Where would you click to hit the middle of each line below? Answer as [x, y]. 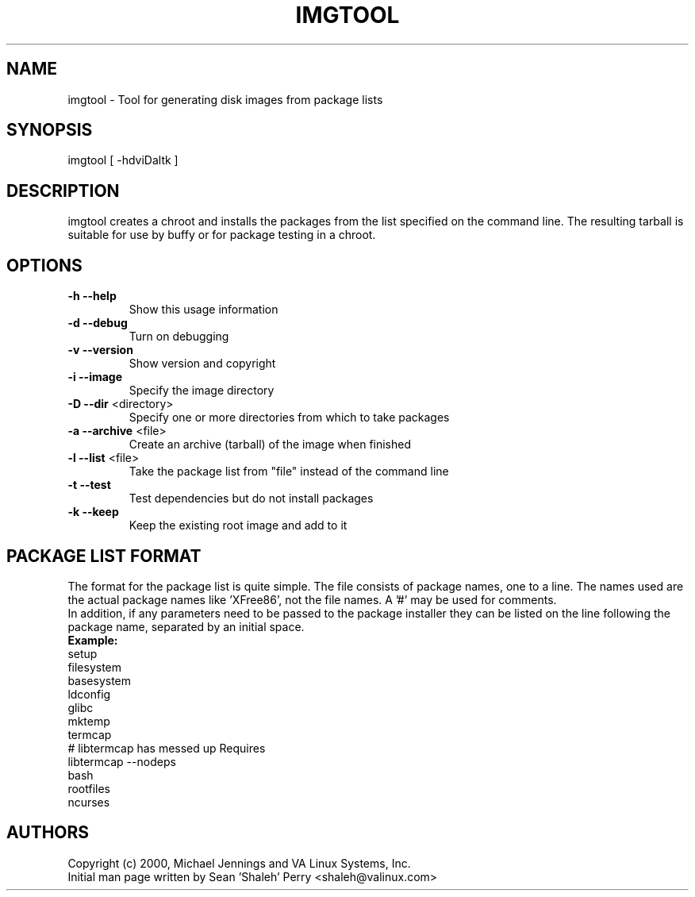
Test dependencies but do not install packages [251, 499]
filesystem [95, 667]
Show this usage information [204, 310]
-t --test [89, 485]
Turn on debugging [179, 337]
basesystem [100, 680]
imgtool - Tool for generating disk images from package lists [225, 99]
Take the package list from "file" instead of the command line [289, 472]
